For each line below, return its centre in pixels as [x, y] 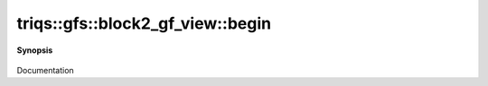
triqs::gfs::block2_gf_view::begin [144, 23]
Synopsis [35, 50]
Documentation [45, 70]
